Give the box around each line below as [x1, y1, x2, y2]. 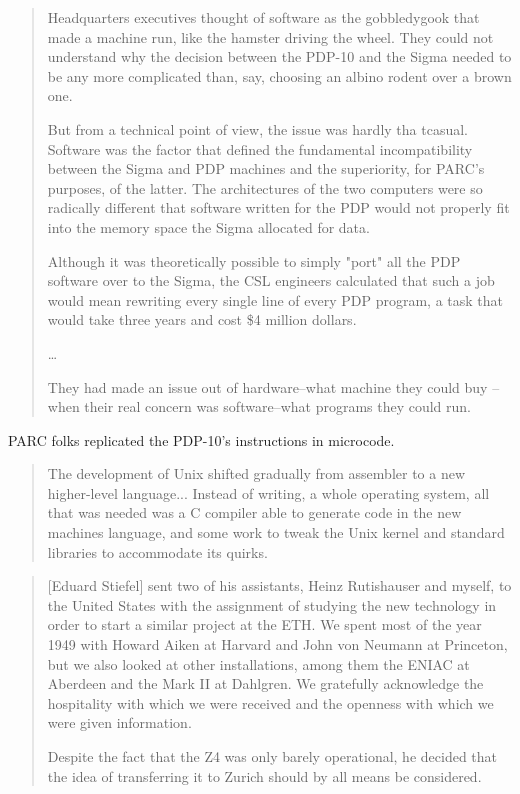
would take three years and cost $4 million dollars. [47, 309, 357, 330]
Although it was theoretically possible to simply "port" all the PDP [47, 250, 461, 271]
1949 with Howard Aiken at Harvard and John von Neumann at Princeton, [47, 634, 508, 655]
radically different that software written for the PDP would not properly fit [47, 197, 510, 218]
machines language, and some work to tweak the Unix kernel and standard [47, 522, 505, 543]
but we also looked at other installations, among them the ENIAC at [47, 653, 470, 674]
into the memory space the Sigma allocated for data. [47, 216, 370, 237]
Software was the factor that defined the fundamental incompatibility [47, 138, 473, 159]
